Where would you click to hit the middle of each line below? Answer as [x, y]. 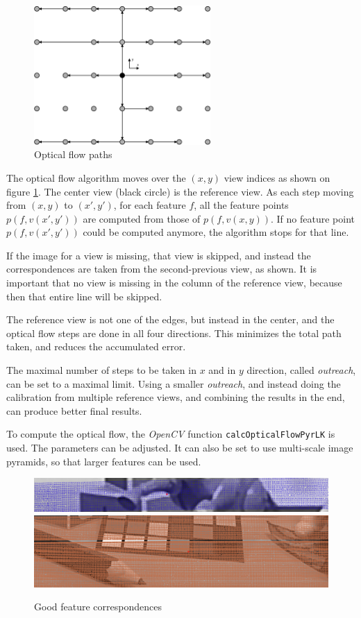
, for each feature [150, 205]
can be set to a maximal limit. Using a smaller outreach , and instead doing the [174, 383]
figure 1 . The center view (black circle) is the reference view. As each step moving [180, 191]
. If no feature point [313, 218]
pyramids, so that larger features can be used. [104, 461]
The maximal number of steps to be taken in [101, 370]
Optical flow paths [73, 154]
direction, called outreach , [301, 370]
